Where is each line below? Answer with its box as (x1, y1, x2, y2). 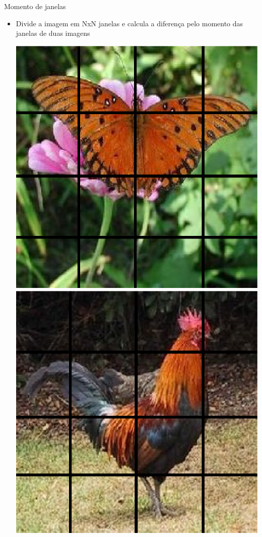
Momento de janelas (4, 1, 66, 11)
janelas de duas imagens (16, 28, 90, 38)
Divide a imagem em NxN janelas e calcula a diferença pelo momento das (16, 18, 243, 28)
